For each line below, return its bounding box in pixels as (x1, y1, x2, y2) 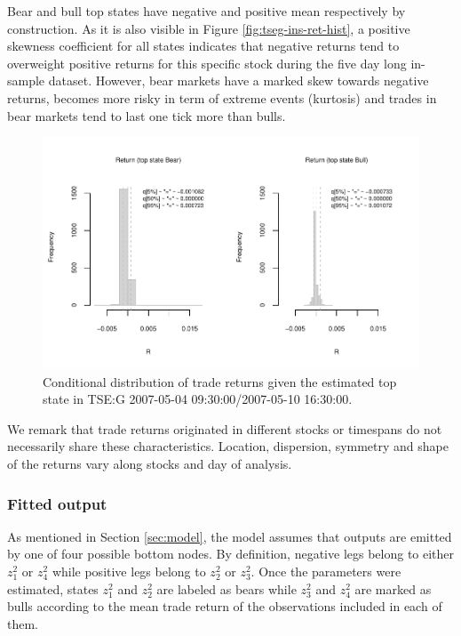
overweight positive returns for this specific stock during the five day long (7, 53, 407, 72)
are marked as (354, 579, 432, 598)
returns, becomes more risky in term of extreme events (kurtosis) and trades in (7, 88, 437, 107)
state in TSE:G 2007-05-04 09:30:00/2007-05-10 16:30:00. (43, 390, 353, 408)
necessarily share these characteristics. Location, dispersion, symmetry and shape (7, 437, 449, 455)
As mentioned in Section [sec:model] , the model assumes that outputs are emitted (7, 527, 452, 545)
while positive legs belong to (52, 562, 206, 581)
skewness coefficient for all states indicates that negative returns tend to (7, 36, 400, 55)
